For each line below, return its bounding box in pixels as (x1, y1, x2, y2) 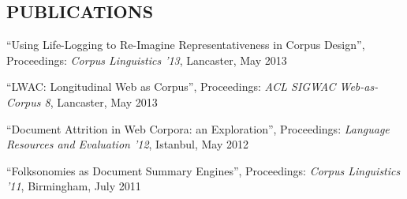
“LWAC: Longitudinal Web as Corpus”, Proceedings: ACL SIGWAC (6, 78, 336, 95)
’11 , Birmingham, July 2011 (6, 178, 141, 194)
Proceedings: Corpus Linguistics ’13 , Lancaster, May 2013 (6, 51, 287, 68)
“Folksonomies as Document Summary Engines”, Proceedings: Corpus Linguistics (6, 162, 401, 178)
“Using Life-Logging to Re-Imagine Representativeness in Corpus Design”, (6, 36, 365, 53)
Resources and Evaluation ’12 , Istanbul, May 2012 (6, 136, 249, 152)
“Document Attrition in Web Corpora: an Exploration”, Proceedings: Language (6, 120, 390, 137)
